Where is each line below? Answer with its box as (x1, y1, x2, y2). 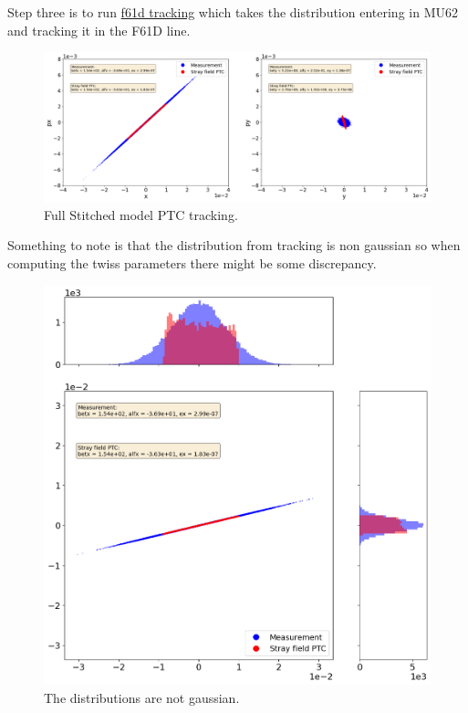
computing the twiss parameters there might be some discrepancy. (7, 253, 377, 272)
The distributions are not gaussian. (44, 687, 240, 707)
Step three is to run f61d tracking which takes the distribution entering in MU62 (7, 3, 458, 21)
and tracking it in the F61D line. (7, 20, 191, 39)
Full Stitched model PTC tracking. (44, 204, 238, 224)
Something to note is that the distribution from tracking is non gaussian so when (7, 236, 461, 255)
